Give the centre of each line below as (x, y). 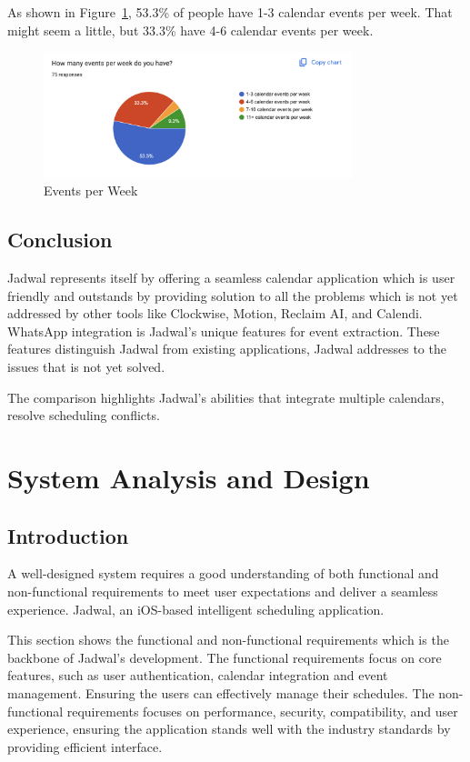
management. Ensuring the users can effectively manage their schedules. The (221, 692)
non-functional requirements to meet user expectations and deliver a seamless (223, 591)
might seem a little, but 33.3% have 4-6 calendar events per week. (190, 30)
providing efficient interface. (85, 746)
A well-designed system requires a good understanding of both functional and (223, 573)
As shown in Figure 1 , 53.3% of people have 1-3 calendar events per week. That (230, 12)
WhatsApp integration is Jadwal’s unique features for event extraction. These (224, 331)
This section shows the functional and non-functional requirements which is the (228, 640)
